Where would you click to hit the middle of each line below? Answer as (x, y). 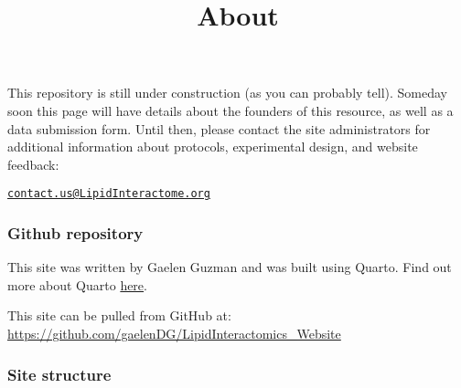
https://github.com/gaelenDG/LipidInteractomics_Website (174, 333)
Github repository (75, 232)
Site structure (59, 374)
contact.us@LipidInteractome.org (109, 194)
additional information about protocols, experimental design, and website (213, 147)
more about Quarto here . (77, 284)
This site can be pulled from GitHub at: (119, 315)
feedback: (33, 164)
